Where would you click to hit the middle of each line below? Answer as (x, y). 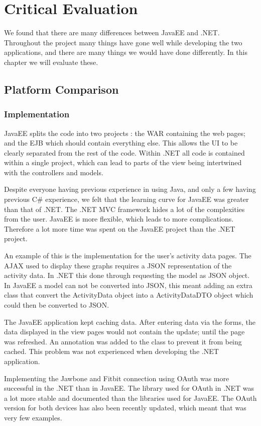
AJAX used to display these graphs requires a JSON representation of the (118, 265)
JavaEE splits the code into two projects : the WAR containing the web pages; (125, 133)
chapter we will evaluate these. (51, 62)
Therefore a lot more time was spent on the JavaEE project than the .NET (120, 228)
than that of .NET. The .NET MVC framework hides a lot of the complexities (124, 209)
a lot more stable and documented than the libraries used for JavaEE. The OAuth (130, 398)
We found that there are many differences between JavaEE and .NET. (112, 32)
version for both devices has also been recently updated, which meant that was (125, 408)
